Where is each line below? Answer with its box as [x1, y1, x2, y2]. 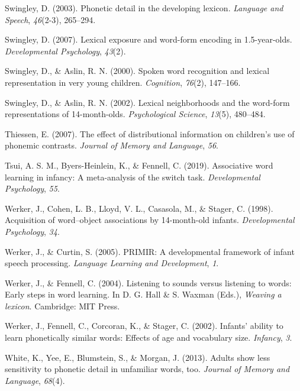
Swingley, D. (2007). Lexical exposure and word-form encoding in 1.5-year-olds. [5, 33, 292, 46]
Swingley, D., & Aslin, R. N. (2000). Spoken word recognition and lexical [5, 64, 270, 77]
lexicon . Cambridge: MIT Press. [5, 299, 120, 312]
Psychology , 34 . [5, 225, 60, 237]
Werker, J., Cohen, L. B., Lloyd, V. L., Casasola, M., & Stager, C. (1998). [5, 202, 273, 214]
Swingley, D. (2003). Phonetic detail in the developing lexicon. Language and [5, 2, 283, 14]
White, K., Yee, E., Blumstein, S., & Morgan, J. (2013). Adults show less [5, 351, 270, 363]
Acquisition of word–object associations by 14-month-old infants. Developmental [5, 214, 295, 226]
